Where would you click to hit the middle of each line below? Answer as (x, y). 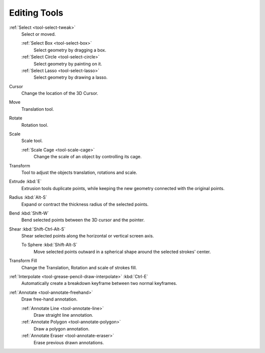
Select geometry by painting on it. (68, 64)
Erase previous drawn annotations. (69, 342)
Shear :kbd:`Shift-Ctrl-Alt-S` (37, 229)
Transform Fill (23, 261)
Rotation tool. (35, 125)
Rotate (16, 118)
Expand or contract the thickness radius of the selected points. (85, 204)
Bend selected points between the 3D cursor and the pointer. (83, 220)
